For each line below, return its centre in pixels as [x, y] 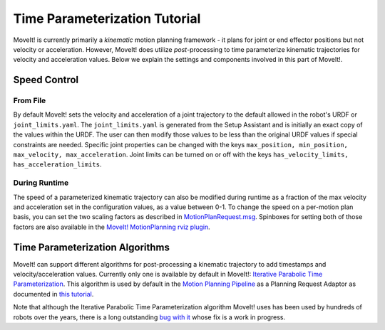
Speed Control [46, 80]
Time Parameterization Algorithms [92, 247]
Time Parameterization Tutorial [107, 18]
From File [30, 101]
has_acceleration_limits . [57, 164]
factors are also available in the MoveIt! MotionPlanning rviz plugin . [112, 227]
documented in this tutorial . [53, 294]
